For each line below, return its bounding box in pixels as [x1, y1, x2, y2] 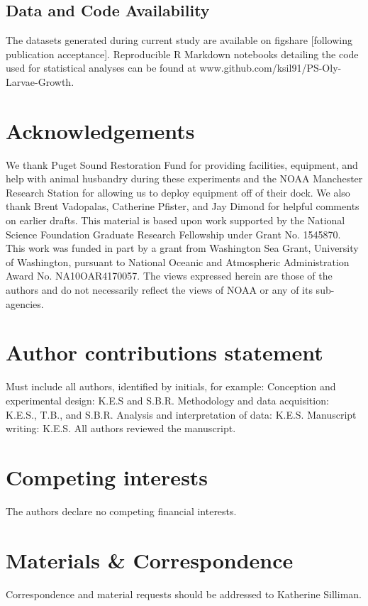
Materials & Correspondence [6, 545, 294, 574]
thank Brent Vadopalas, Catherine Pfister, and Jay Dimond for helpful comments [6, 199, 359, 214]
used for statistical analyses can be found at [6, 60, 196, 75]
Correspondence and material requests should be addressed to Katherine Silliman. [6, 586, 362, 601]
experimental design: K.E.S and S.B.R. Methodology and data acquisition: [6, 392, 329, 407]
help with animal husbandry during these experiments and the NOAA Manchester [6, 171, 363, 186]
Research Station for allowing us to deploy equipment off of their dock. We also [6, 184, 350, 199]
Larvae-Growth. [6, 74, 74, 89]
